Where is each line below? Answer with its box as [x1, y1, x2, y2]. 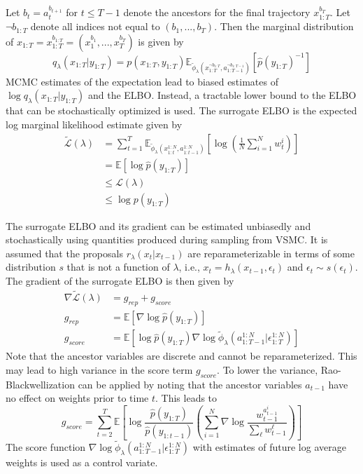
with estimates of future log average [192, 439, 346, 454]
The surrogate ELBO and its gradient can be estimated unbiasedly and [6, 218, 311, 233]
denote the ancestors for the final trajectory [123, 5, 311, 20]
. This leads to [155, 391, 218, 405]
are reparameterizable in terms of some [187, 245, 355, 260]
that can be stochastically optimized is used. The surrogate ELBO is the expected [6, 103, 357, 118]
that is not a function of [66, 259, 170, 274]
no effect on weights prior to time [6, 391, 149, 405]
